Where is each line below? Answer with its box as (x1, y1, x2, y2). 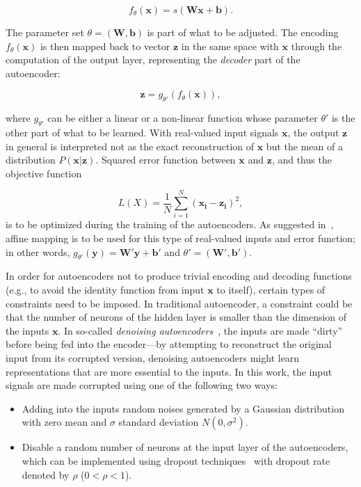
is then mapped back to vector (40, 38, 170, 53)
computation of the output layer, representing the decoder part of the (6, 52, 300, 67)
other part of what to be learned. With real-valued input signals (6, 125, 279, 139)
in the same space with (181, 38, 279, 53)
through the (291, 38, 342, 53)
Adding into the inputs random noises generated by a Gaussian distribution (22, 401, 344, 415)
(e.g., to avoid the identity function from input (6, 282, 204, 297)
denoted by (22, 467, 70, 481)
